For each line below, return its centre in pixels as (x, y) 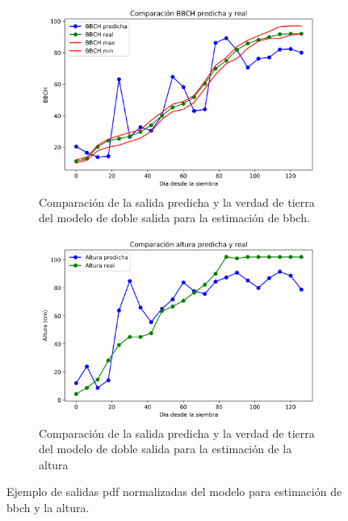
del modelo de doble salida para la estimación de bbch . (174, 218)
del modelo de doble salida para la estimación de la (166, 449)
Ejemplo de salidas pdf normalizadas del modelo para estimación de (174, 492)
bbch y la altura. (48, 507)
